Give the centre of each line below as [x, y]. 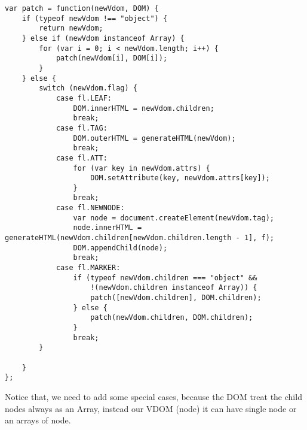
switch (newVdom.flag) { [88, 88]
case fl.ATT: [82, 158]
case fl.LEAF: [84, 98]
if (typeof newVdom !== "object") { [95, 18]
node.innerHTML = [108, 228]
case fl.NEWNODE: [90, 208]
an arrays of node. [38, 420]
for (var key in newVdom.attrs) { [142, 168]
